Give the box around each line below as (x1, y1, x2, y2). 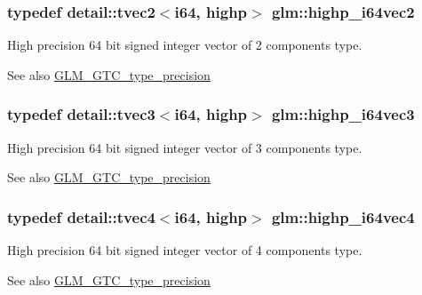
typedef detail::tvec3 (7, 103, 155, 125)
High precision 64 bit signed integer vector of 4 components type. (7, 241, 362, 259)
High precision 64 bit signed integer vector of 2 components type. (7, 36, 362, 54)
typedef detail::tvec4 (7, 205, 155, 227)
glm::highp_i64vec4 (271, 205, 415, 227)
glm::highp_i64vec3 (271, 103, 415, 125)
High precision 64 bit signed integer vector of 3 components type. (7, 138, 362, 156)
